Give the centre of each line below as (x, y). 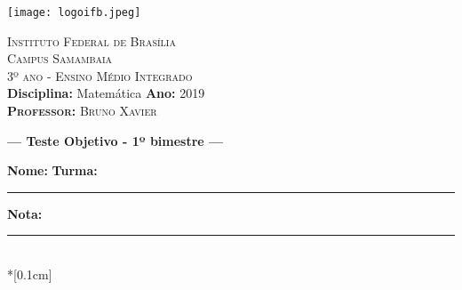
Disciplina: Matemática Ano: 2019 (106, 93)
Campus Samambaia (60, 58)
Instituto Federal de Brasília (92, 40)
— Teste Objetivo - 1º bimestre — (115, 140)
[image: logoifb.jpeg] (74, 12)
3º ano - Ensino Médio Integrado (100, 75)
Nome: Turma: (52, 170)
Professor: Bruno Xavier (82, 111)
